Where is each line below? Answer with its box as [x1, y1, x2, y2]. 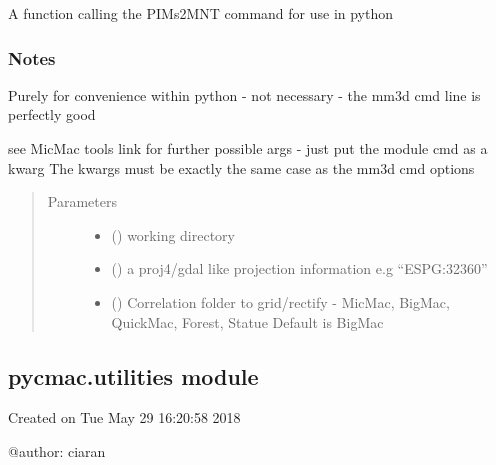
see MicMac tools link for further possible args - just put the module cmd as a [8, 138, 488, 158]
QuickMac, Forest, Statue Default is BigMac [111, 311, 384, 332]
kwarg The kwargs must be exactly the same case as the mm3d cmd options [8, 157, 475, 178]
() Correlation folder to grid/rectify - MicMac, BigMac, [111, 291, 450, 312]
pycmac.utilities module [8, 360, 259, 391]
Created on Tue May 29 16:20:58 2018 [8, 407, 241, 428]
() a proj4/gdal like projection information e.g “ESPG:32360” [111, 258, 488, 279]
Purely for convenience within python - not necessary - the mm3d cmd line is [8, 84, 481, 105]
